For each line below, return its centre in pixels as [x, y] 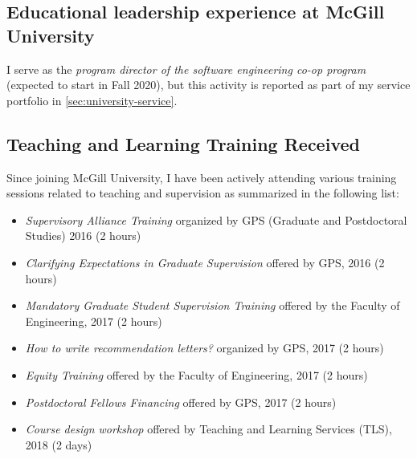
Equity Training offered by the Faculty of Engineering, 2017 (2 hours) [196, 374]
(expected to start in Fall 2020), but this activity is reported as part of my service [208, 85]
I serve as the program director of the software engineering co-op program [186, 69]
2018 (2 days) [59, 444]
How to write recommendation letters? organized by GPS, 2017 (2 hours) [204, 348]
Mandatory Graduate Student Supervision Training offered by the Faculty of [213, 305]
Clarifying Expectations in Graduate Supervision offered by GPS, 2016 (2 [205, 262]
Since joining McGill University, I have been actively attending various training [202, 177]
